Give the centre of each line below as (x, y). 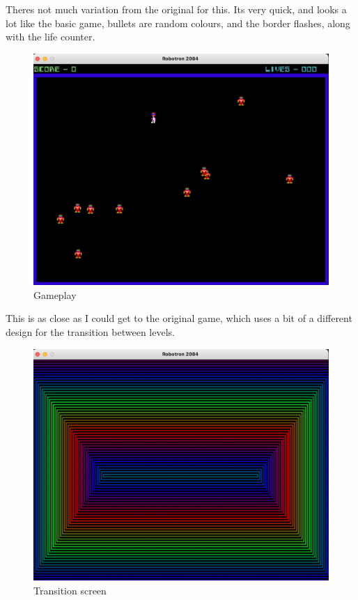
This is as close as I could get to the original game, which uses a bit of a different (179, 318)
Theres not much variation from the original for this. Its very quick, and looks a (176, 9)
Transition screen (70, 590)
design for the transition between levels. (90, 332)
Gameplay (55, 294)
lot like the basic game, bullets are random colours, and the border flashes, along (178, 23)
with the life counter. (50, 37)
